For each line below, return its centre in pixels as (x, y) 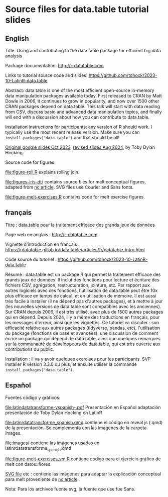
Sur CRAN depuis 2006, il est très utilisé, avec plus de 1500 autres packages (84, 312)
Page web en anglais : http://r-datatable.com (51, 234)
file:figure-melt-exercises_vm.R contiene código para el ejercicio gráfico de (83, 459)
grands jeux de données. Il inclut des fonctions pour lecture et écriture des (82, 279)
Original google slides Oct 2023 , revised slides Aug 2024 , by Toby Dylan (80, 147)
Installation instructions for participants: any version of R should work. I (79, 127)
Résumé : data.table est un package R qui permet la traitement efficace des (83, 274)
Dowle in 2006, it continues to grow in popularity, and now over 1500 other (82, 101)
